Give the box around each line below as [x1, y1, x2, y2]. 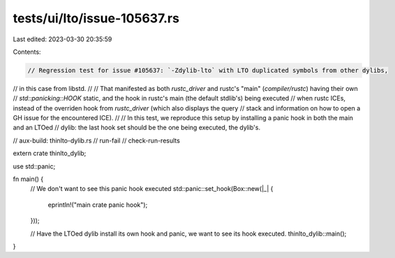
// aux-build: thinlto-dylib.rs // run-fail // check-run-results [13, 136, 181, 145]
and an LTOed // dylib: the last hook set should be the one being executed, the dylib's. [13, 123, 261, 132]
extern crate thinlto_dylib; [13, 149, 87, 157]
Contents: [13, 48, 41, 56]
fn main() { [13, 175, 44, 183]
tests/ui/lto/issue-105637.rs [13, 10, 179, 26]
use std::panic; [13, 162, 56, 171]
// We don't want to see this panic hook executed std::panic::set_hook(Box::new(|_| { [30, 185, 274, 193]
